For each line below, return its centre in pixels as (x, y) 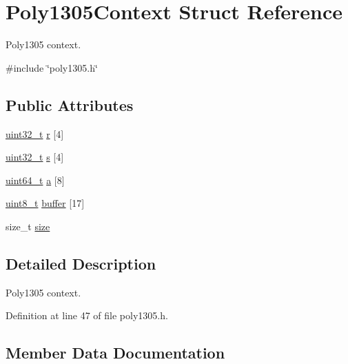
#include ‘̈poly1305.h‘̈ (52, 67)
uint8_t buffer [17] (45, 203)
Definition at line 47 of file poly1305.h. (87, 315)
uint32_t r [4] (35, 133)
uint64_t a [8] (35, 180)
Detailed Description (81, 263)
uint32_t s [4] (35, 157)
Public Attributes (70, 104)
